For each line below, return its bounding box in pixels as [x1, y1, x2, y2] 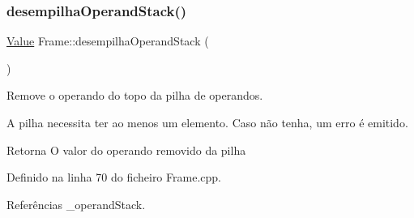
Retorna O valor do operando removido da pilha [6, 141, 246, 158]
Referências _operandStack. [6, 195, 146, 212]
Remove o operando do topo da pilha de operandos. [6, 87, 263, 104]
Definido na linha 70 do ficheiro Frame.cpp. [6, 169, 221, 186]
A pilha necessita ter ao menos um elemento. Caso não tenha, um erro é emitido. [6, 114, 408, 130]
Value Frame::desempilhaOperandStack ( [6, 32, 209, 49]
